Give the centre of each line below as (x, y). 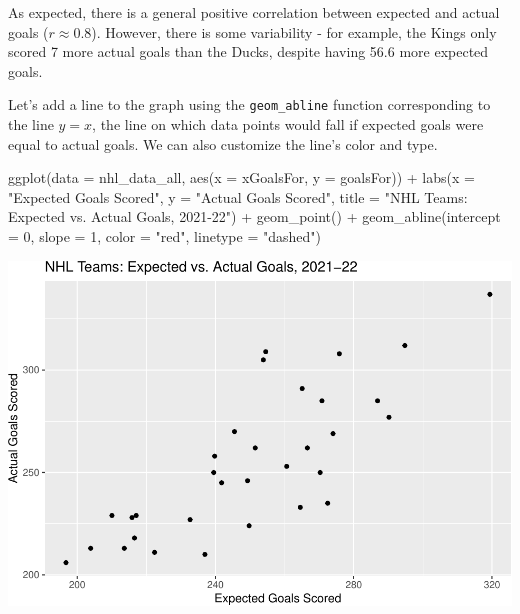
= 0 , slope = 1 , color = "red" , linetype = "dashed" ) (164, 236)
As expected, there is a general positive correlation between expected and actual (254, 12)
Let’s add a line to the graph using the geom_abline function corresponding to (249, 104)
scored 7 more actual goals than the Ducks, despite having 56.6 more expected (248, 51)
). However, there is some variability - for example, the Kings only (294, 31)
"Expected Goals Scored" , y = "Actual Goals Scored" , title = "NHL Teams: (238, 196)
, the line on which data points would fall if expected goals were (288, 124)
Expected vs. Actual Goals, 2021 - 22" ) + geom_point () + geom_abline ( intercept (254, 216)
